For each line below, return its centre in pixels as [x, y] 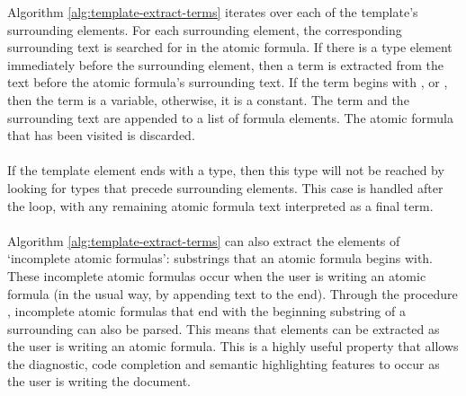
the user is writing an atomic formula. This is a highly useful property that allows [233, 346]
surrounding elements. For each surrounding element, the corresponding [205, 29]
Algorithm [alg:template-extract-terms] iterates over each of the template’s [213, 12]
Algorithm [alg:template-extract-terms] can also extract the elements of [204, 240]
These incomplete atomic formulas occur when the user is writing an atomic [217, 275]
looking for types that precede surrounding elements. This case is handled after [225, 187]
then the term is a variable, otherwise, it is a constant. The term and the [208, 99]
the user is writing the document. [99, 381]
